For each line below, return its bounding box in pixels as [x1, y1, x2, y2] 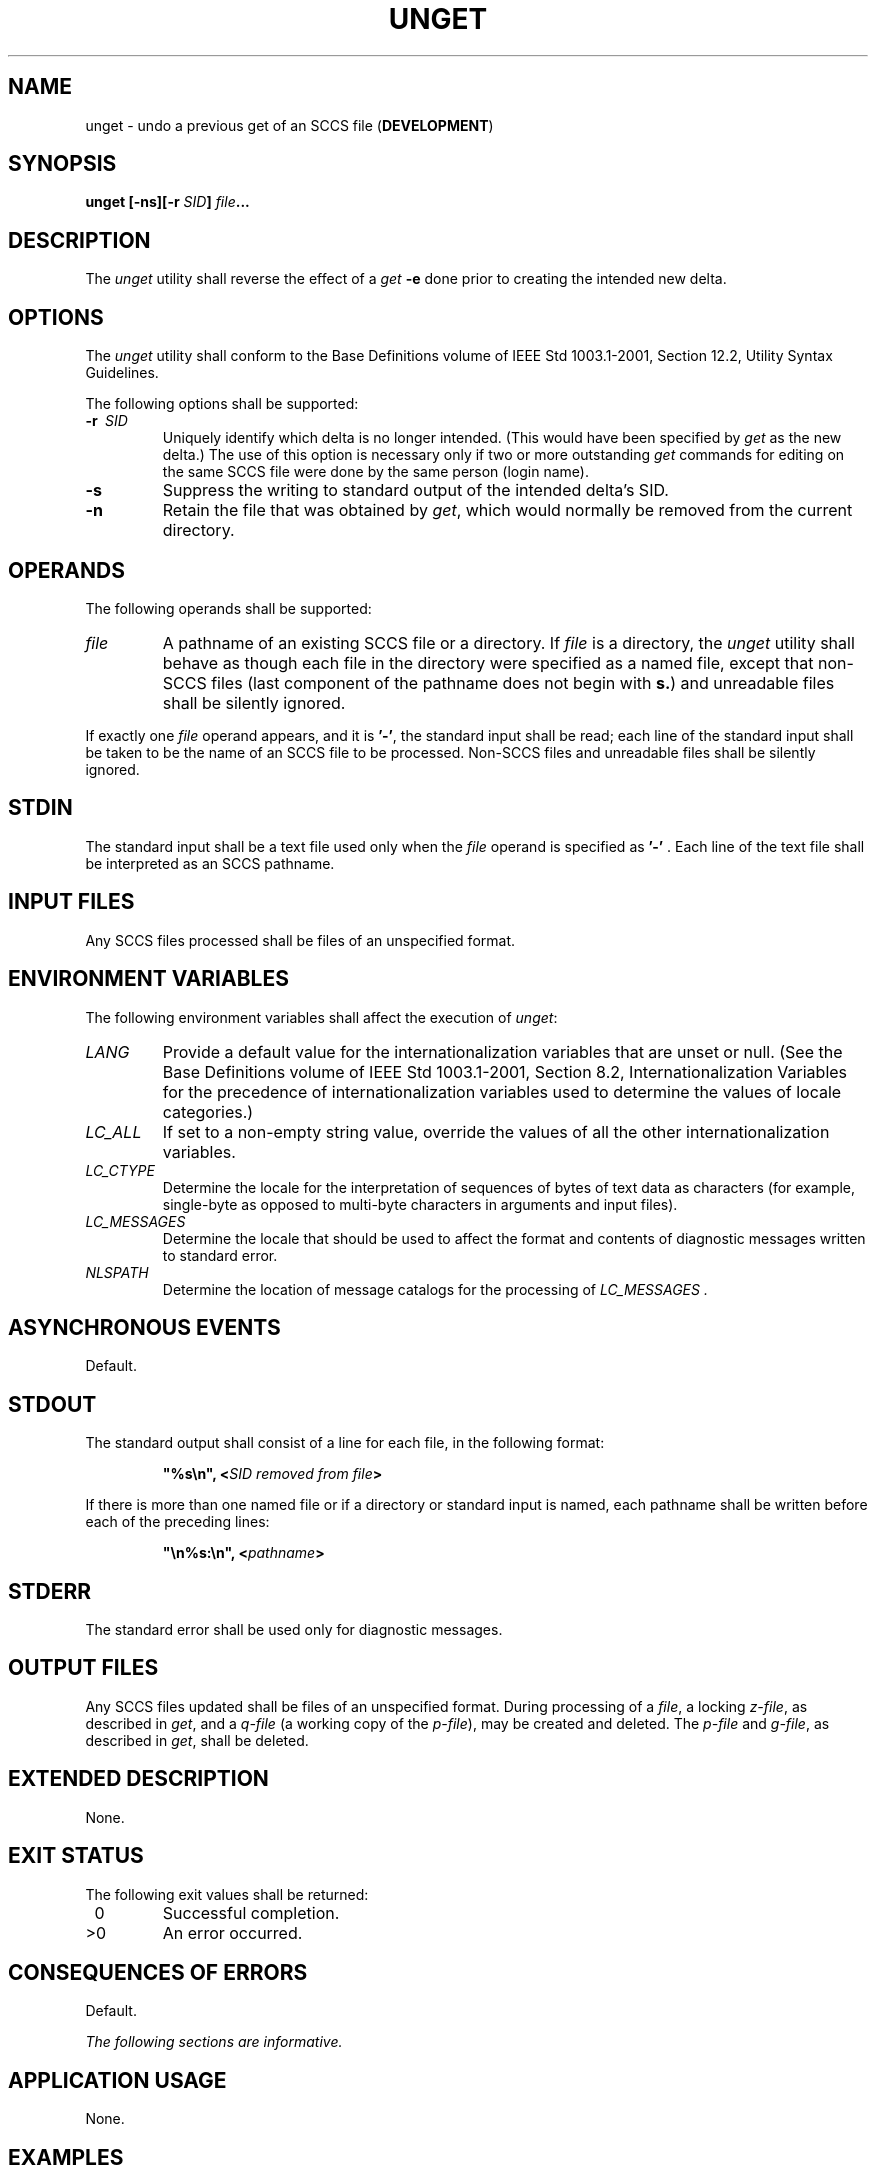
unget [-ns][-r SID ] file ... [85, 193, 250, 211]
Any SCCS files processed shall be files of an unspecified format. [85, 931, 516, 949]
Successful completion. [162, 1902, 340, 1923]
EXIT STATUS [8, 1843, 144, 1869]
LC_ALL [85, 1121, 142, 1142]
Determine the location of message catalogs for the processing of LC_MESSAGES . [162, 1280, 708, 1298]
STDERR [8, 1578, 92, 1604]
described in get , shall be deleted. [85, 1731, 309, 1749]
